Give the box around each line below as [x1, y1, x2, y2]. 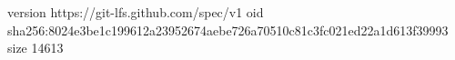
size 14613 [7, 38, 64, 57]
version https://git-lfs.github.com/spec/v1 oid [7, 3, 264, 21]
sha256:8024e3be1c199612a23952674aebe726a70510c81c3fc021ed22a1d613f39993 [7, 20, 449, 39]
